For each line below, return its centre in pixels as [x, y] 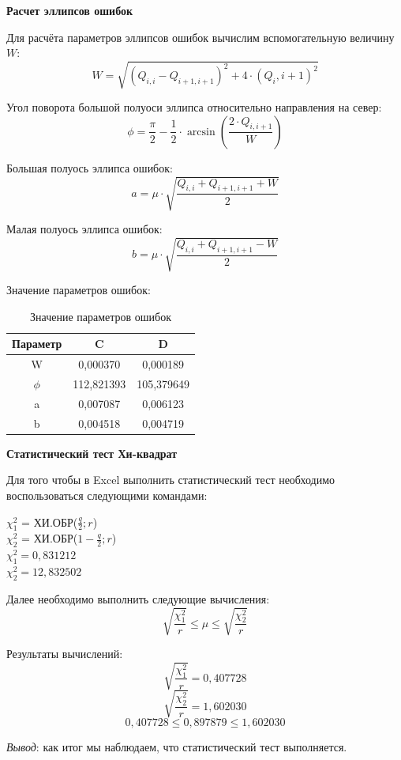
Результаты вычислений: [65, 653]
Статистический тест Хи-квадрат [92, 453]
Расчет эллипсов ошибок [70, 10]
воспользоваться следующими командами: [107, 495]
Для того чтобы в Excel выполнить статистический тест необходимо [171, 480]
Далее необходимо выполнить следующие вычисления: [138, 598]
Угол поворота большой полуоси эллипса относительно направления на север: [194, 107]
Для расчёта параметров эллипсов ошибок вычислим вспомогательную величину [200, 37]
